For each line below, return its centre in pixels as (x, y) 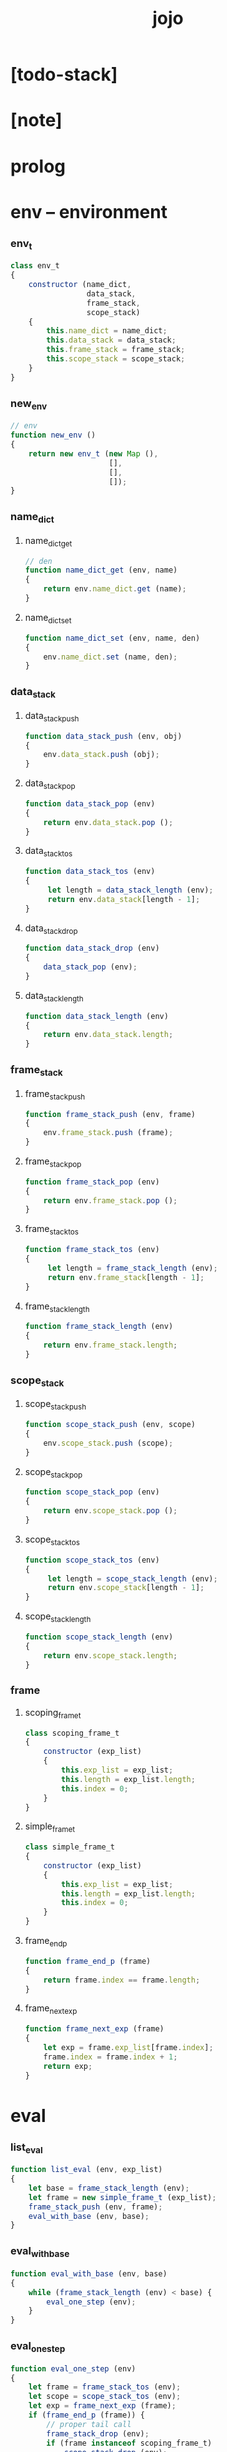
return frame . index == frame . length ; (122, 1980)
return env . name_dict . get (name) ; (115, 589)
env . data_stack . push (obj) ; (101, 755)
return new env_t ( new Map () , (93, 453)
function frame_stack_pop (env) (92, 1182)
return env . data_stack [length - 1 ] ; (124, 899)
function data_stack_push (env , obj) (103, 736)
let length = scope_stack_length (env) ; (132, 1578)
